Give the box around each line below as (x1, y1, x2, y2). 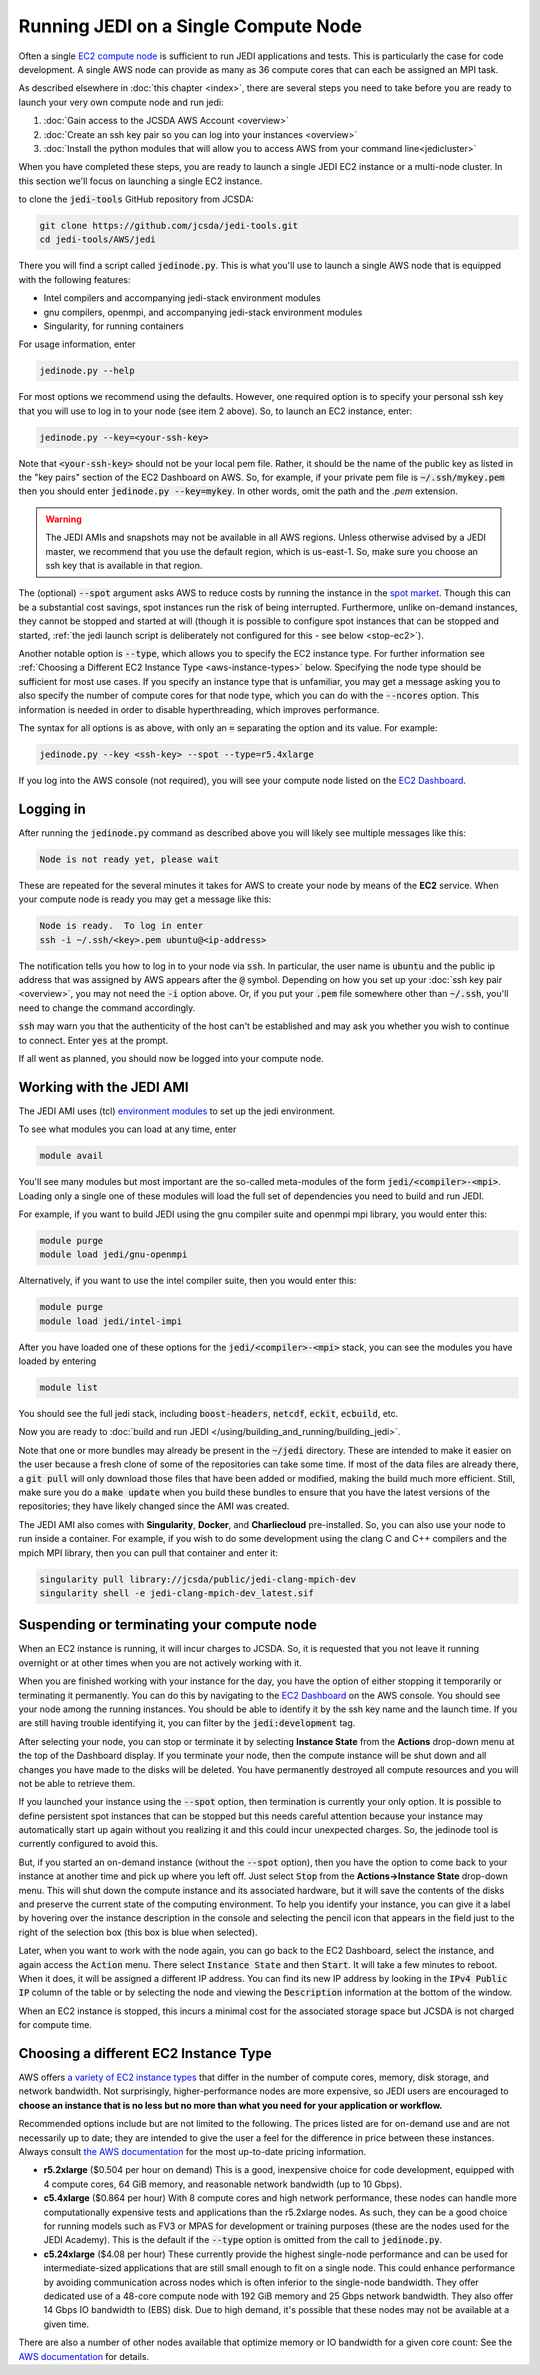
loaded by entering (18, 1355, 97, 1367)
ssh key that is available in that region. (45, 560, 203, 572)
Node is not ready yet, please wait (39, 853, 220, 865)
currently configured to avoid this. (18, 1838, 159, 1850)
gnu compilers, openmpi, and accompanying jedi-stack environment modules (43, 306, 363, 318)
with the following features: (18, 273, 131, 285)
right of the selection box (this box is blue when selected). (18, 1926, 259, 1938)
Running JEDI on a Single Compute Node (18, 15, 362, 37)
